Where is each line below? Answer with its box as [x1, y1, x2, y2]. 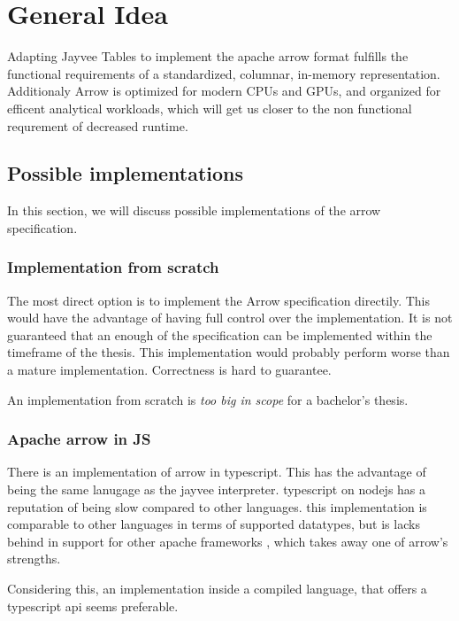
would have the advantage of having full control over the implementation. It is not [7, 308, 453, 327]
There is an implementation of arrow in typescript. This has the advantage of [7, 462, 426, 481]
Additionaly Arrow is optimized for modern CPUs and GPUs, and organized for [7, 82, 441, 100]
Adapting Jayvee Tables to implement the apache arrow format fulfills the [7, 47, 409, 66]
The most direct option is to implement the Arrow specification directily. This [7, 291, 431, 309]
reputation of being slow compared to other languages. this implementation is [7, 497, 427, 516]
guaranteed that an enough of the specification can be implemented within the [7, 325, 432, 344]
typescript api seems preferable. [7, 596, 179, 615]
